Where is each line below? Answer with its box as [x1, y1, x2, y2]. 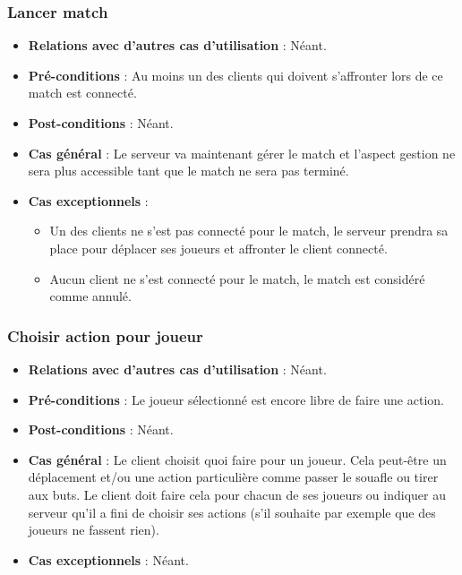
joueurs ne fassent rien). [28, 520, 159, 539]
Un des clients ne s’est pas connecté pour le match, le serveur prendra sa [49, 221, 449, 240]
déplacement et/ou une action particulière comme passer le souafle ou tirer [28, 468, 439, 486]
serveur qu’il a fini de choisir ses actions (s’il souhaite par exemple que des [28, 502, 436, 521]
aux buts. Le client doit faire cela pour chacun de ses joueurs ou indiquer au [28, 485, 446, 503]
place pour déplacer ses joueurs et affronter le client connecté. [49, 238, 388, 257]
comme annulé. [49, 287, 132, 305]
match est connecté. [28, 83, 137, 102]
